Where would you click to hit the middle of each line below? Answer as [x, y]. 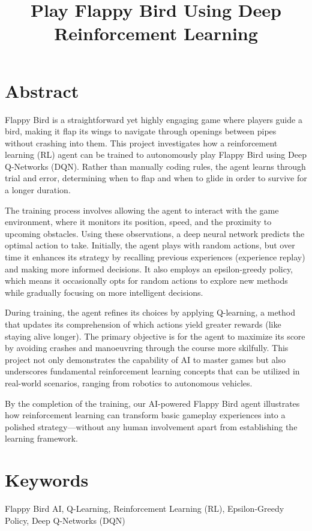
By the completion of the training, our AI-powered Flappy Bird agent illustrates [152, 403]
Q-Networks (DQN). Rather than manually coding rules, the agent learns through [155, 166]
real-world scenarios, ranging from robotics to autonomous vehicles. [129, 382]
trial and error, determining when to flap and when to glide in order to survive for [156, 178]
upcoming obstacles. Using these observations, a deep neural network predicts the [155, 233]
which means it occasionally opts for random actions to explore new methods [146, 280]
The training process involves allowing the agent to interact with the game [142, 210]
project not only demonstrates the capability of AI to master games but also [145, 359]
